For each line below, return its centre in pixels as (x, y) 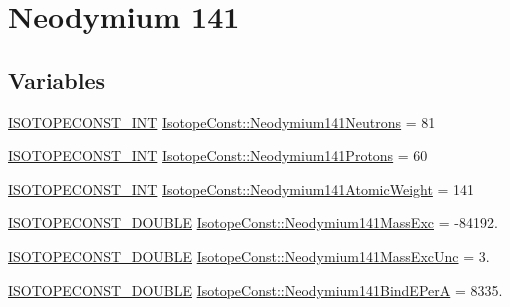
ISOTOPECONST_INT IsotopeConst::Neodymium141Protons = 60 (218, 155)
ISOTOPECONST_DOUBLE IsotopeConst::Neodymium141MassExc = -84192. (253, 222)
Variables (57, 79)
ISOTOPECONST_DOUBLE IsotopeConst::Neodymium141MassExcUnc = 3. (249, 255)
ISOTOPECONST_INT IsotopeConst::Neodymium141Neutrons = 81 (222, 121)
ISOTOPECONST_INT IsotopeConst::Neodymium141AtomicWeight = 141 (241, 188)
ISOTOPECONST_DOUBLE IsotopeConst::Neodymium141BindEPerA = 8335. (255, 289)
